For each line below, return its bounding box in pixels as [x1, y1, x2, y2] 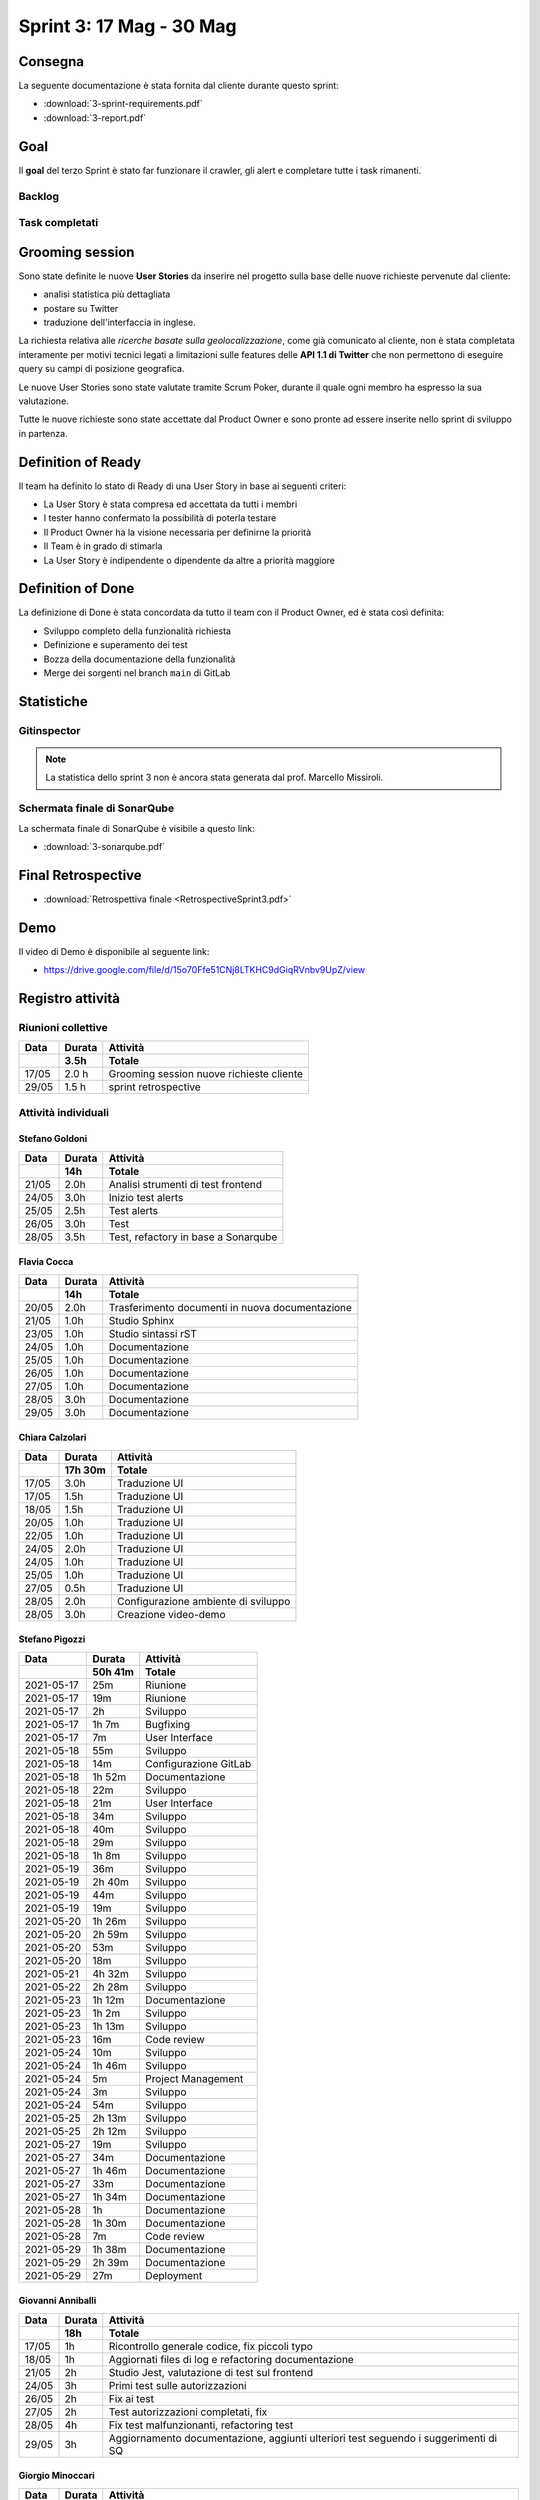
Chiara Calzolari [18, 1431, 87, 1444]
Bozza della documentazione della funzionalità [43, 653, 236, 665]
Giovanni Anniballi [18, 2295, 97, 2307]
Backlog [18, 189, 60, 203]
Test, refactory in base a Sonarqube [108, 1230, 278, 1244]
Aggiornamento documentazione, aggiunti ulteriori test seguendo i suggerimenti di [108, 2431, 498, 2445]
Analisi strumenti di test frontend [108, 1177, 262, 1191]
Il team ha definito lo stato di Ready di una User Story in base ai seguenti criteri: [18, 480, 347, 492]
